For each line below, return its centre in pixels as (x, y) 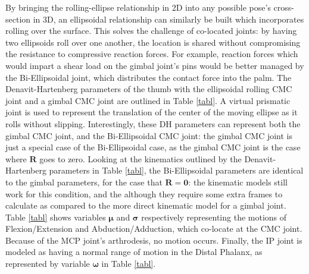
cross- (284, 7)
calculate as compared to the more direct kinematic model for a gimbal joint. (146, 205)
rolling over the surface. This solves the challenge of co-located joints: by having (151, 31)
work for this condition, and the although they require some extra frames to (144, 193)
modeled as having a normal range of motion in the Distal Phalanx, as (134, 252)
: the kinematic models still (238, 182)
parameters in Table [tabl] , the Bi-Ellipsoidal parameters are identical (176, 170)
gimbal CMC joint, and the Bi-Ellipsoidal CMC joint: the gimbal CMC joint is (149, 135)
